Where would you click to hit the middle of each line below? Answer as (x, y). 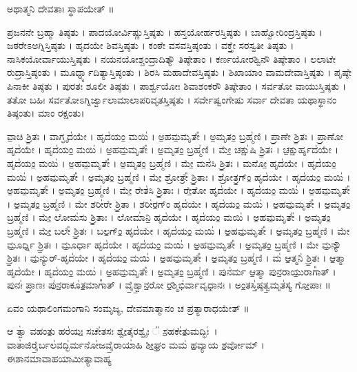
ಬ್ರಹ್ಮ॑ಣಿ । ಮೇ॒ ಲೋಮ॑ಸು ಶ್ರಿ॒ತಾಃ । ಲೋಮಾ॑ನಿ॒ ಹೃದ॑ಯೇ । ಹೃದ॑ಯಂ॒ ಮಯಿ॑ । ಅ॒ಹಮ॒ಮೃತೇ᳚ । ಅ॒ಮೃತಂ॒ (169, 217)
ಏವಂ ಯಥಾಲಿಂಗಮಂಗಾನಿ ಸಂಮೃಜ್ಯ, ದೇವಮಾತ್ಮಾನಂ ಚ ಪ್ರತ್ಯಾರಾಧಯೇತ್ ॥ (128, 307)
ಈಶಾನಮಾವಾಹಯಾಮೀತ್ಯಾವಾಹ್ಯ (59, 358)
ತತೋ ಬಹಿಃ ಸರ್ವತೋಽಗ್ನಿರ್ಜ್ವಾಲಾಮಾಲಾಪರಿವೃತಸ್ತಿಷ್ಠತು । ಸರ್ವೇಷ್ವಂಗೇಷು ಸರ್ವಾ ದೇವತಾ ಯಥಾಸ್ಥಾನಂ (172, 99)
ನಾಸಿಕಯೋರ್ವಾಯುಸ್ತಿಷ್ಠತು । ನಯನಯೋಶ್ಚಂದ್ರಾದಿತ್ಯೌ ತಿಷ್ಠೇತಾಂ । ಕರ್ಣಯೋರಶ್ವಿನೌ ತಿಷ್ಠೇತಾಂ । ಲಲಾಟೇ (171, 58)
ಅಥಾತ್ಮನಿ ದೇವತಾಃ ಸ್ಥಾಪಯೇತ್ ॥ (61, 8)
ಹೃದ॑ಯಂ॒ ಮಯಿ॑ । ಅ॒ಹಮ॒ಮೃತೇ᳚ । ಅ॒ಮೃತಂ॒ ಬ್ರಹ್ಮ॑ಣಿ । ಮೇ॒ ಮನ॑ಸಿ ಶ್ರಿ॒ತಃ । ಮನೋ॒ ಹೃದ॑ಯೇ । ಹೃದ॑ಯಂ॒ (172, 163)
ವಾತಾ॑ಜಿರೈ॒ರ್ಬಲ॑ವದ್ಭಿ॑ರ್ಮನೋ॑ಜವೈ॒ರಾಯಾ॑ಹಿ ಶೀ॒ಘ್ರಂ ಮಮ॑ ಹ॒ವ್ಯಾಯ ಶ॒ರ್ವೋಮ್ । (136, 345)
